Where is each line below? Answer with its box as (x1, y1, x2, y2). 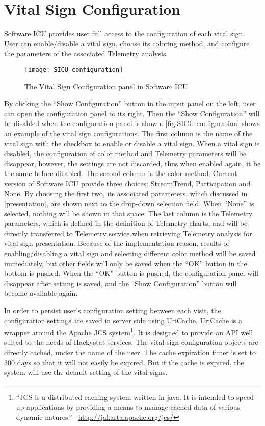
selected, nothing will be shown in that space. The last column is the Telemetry (4, 208, 253, 218)
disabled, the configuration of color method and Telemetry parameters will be (4, 148, 247, 159)
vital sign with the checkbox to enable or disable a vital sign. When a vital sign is (4, 138, 260, 148)
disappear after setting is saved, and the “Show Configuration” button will (4, 278, 237, 288)
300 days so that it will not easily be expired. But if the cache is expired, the (4, 357, 244, 367)
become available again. (4, 288, 78, 298)
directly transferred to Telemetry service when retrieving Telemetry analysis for (4, 228, 252, 238)
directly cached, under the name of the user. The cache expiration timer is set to (4, 347, 256, 358)
